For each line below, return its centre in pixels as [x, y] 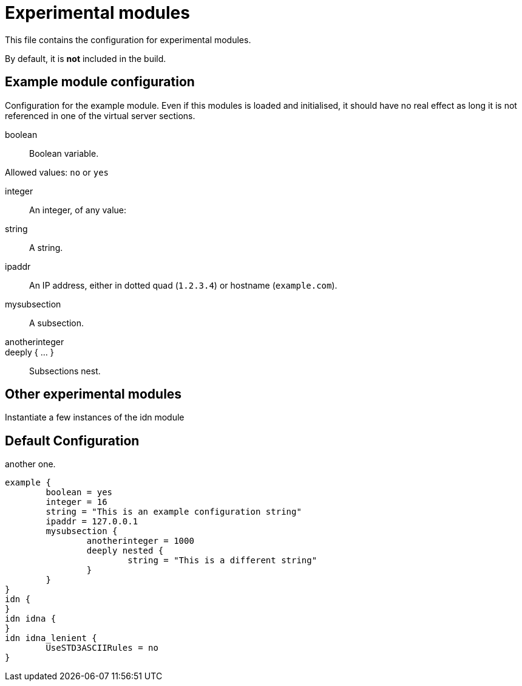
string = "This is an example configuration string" [174, 512]
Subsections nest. [65, 371]
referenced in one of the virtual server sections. [100, 115]
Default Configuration [72, 441]
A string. [46, 247]
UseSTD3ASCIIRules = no [102, 648]
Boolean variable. [64, 153]
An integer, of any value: [78, 210]
